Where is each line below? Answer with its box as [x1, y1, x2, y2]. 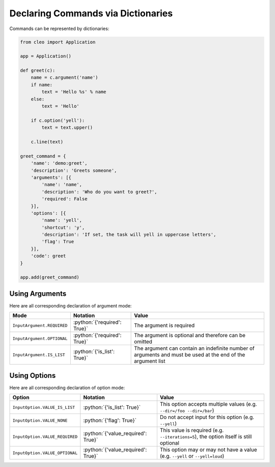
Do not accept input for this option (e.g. [159, 413, 255, 421]
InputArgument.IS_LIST [12, 352, 66, 357]
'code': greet [31, 253, 66, 259]
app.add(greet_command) [20, 274, 80, 280]
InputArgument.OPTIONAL [12, 335, 68, 341]
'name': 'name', [41, 181, 82, 188]
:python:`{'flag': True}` [83, 417, 137, 424]
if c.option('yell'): [31, 117, 85, 123]
